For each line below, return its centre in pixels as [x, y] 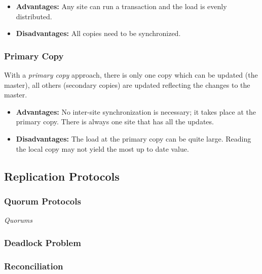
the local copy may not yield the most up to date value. [102, 148]
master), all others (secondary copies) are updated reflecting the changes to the [127, 84]
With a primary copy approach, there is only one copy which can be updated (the [131, 75]
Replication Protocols [62, 176]
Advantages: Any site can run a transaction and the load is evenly [121, 6]
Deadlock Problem [43, 242]
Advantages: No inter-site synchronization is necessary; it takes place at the [136, 111]
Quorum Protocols [43, 201]
